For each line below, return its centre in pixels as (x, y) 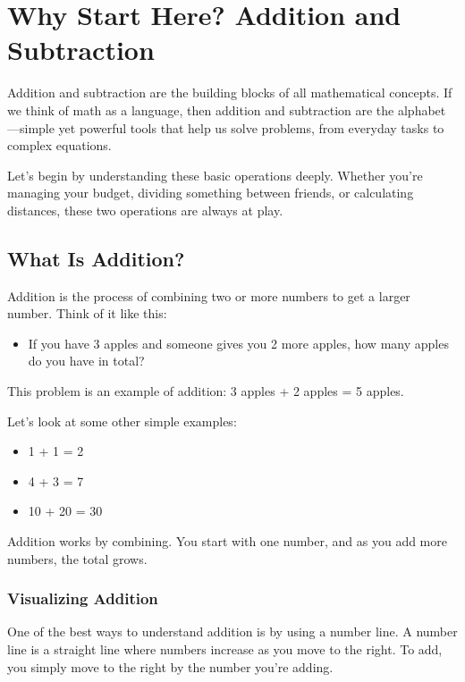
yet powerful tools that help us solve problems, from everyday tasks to (251, 127)
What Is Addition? (96, 258)
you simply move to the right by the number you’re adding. (170, 666)
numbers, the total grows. (77, 558)
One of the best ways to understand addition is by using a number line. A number (232, 631)
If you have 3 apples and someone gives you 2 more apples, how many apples (238, 343)
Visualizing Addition (83, 598)
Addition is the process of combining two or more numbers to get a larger (209, 295)
